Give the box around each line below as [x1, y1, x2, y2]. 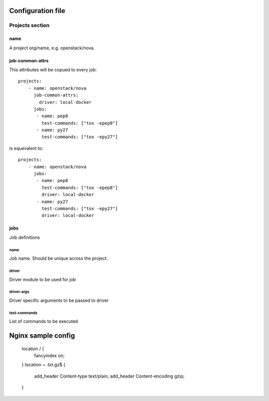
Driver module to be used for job [9, 276, 76, 282]
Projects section [9, 22, 50, 29]
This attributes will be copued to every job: [9, 66, 97, 72]
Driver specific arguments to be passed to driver [9, 297, 109, 303]
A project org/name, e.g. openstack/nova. [9, 45, 95, 51]
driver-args [9, 289, 29, 294]
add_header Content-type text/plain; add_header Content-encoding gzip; [34, 373, 185, 379]
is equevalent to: [9, 145, 43, 151]
